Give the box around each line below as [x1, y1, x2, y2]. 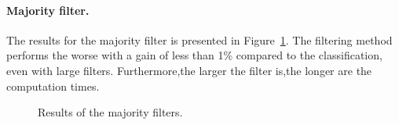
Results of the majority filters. [38, 104, 183, 120]
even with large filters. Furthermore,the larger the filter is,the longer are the [6, 62, 372, 78]
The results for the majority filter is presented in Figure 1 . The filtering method [6, 31, 393, 48]
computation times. [6, 77, 100, 94]
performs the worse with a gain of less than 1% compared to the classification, [6, 47, 383, 63]
